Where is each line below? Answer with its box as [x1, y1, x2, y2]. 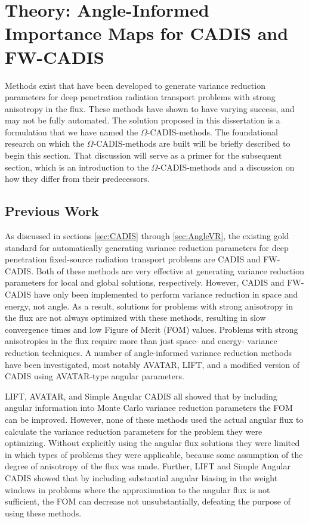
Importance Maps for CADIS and [5, 21, 289, 45]
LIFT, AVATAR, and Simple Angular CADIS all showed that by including [5, 389, 277, 402]
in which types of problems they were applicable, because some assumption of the [5, 448, 303, 460]
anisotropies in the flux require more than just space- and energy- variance [5, 335, 277, 347]
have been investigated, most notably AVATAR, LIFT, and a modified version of [5, 358, 299, 370]
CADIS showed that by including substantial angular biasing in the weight [5, 471, 278, 484]
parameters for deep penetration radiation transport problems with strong [5, 91, 276, 103]
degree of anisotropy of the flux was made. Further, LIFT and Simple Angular [5, 460, 291, 472]
